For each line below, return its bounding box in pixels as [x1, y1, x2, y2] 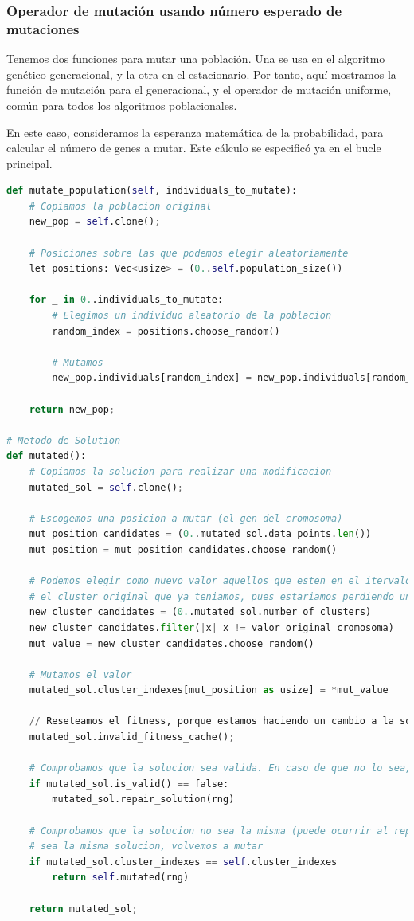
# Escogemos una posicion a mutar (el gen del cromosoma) [29, 512, 343, 524]
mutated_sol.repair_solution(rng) [52, 794, 235, 805]
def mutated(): [6, 450, 87, 462]
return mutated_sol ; [29, 903, 138, 915]
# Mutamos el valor [29, 668, 132, 680]
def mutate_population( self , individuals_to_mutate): [6, 185, 298, 197]
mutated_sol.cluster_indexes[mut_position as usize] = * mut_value [29, 684, 389, 696]
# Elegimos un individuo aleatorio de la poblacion [52, 310, 332, 322]
